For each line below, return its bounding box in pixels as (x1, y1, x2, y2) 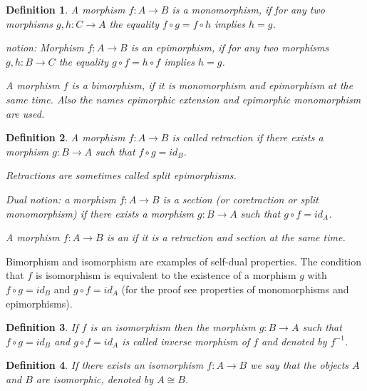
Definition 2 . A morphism (6, 130, 125, 145)
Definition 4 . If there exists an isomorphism (6, 357, 204, 372)
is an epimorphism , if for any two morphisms (130, 40, 329, 55)
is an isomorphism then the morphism (90, 320, 256, 335)
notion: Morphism (6, 40, 84, 55)
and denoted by (262, 333, 327, 348)
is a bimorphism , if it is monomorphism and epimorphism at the (71, 78, 353, 93)
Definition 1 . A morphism (6, 2, 125, 16)
